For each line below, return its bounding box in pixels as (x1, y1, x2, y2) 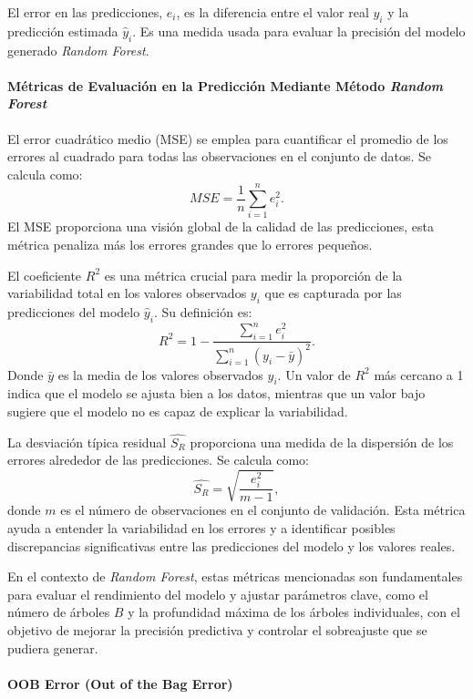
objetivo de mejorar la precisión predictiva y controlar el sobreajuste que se (7, 621, 427, 640)
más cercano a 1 (374, 365, 464, 384)
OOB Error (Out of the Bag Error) (7, 673, 233, 693)
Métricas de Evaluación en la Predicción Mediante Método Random (7, 76, 444, 95)
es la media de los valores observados (57, 365, 263, 384)
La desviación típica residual (7, 432, 167, 451)
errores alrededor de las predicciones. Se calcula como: (7, 450, 309, 469)
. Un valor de (277, 365, 351, 384)
